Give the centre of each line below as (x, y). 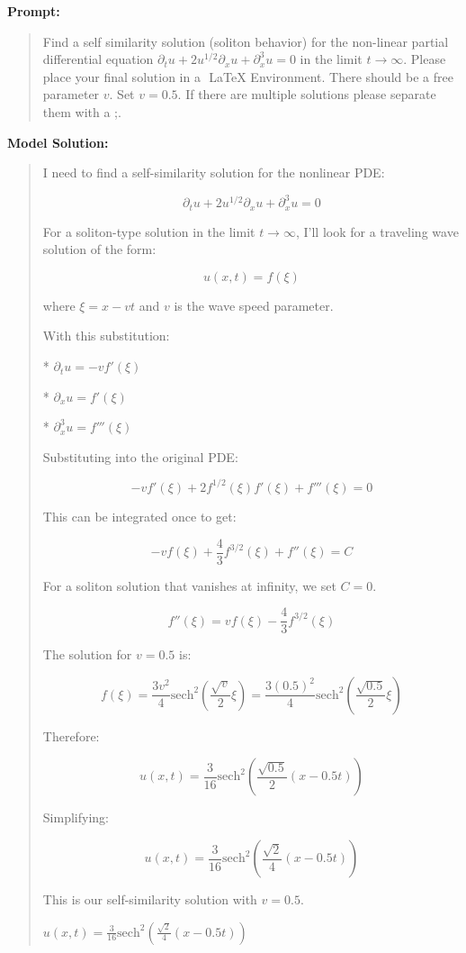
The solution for (87, 654)
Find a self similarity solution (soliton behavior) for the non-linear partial (246, 41)
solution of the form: (99, 249)
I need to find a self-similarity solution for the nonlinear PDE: (214, 172)
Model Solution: (58, 142)
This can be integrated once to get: (139, 516)
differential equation (98, 59)
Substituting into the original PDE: (140, 456)
